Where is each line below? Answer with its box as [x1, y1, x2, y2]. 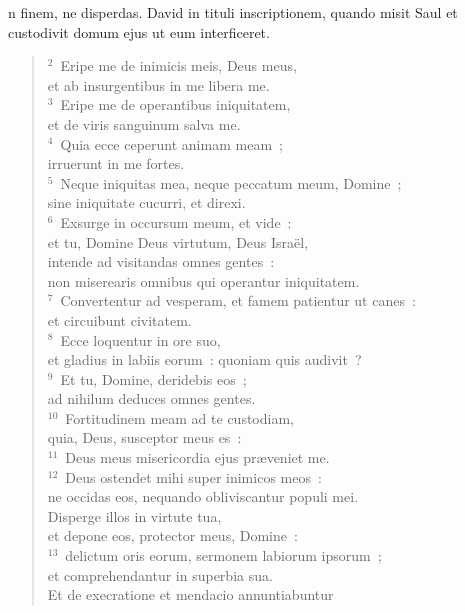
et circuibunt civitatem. [47, 309, 192, 330]
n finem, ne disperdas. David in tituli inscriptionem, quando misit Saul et [8, 2, 458, 22]
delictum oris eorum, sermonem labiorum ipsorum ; [65, 545, 382, 566]
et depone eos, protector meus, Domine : [47, 525, 298, 546]
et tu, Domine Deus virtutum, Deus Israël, [47, 231, 309, 252]
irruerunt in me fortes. [47, 153, 185, 174]
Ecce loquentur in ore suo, [60, 329, 221, 350]
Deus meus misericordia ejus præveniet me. [65, 447, 330, 468]
